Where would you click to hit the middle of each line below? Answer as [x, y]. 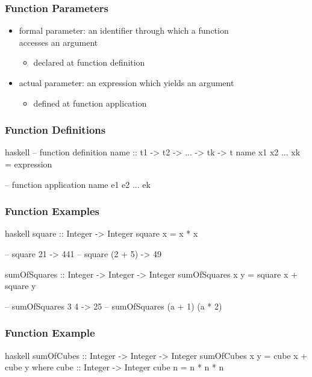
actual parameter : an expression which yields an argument [126, 83]
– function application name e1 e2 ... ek [78, 184]
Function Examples [52, 211]
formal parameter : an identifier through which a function [124, 30]
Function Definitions [55, 130]
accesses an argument [58, 42]
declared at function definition [89, 62]
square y [20, 286]
